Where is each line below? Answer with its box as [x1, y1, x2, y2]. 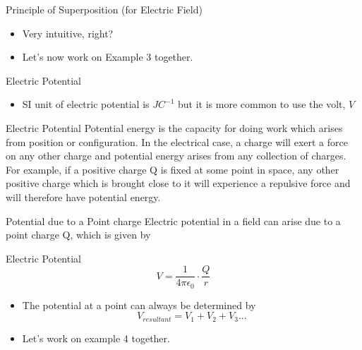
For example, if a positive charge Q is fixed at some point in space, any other [6, 162, 339, 176]
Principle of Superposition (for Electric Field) [6, 2, 203, 16]
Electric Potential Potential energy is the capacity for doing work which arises [6, 120, 343, 135]
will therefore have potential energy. [6, 189, 161, 204]
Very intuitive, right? [22, 25, 114, 40]
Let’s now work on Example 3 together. [22, 49, 193, 64]
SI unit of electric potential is [22, 97, 150, 111]
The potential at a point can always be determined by [22, 297, 256, 312]
